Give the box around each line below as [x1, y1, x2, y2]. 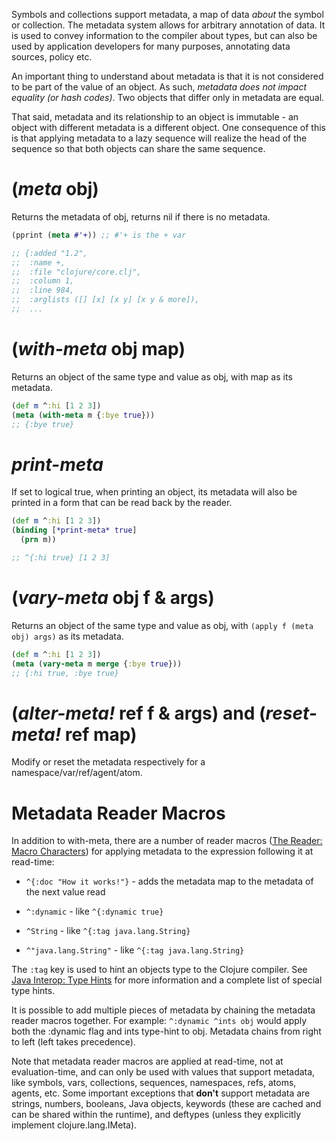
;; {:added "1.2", [11, 248, 88, 258]
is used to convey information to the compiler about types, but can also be [11, 30, 318, 41]
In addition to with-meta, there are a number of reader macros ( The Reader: [11, 835, 323, 847]
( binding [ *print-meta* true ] [11, 525, 138, 536]
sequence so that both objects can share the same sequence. [11, 143, 266, 154]
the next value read [25, 886, 106, 898]
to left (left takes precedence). [11, 1036, 136, 1048]
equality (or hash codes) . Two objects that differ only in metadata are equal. [11, 92, 325, 103]
